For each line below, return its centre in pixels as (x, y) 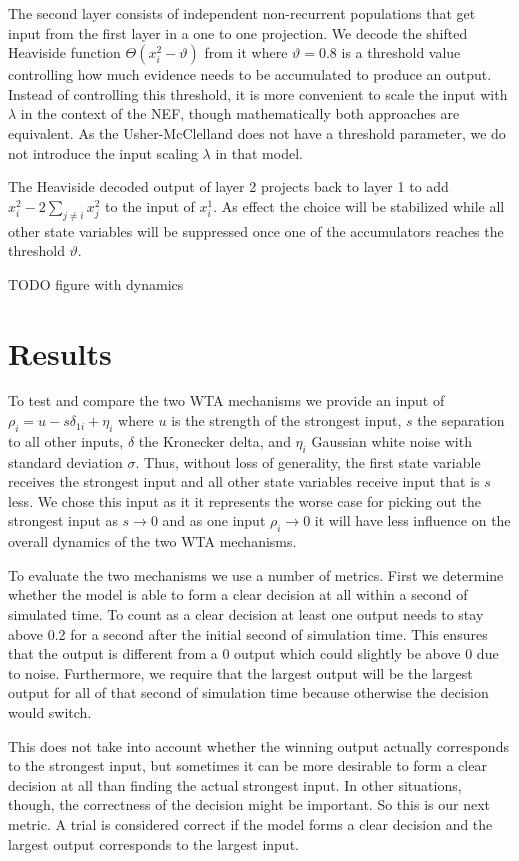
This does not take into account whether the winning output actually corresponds (258, 745)
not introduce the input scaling (103, 152)
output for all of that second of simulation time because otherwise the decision (248, 692)
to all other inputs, (66, 440)
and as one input (214, 520)
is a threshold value (401, 52)
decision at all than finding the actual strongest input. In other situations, (235, 784)
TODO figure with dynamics (96, 283)
